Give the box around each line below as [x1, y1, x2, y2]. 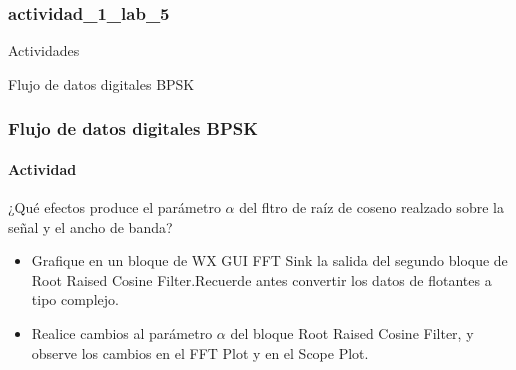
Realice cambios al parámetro [31, 323, 213, 344]
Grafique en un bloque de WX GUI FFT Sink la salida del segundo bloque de [31, 250, 508, 271]
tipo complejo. [31, 289, 119, 310]
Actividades [8, 40, 80, 61]
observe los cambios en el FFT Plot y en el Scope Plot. [31, 342, 369, 363]
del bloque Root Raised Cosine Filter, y [230, 323, 474, 344]
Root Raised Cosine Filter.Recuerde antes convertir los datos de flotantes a [31, 269, 492, 290]
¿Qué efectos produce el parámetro [8, 197, 221, 218]
